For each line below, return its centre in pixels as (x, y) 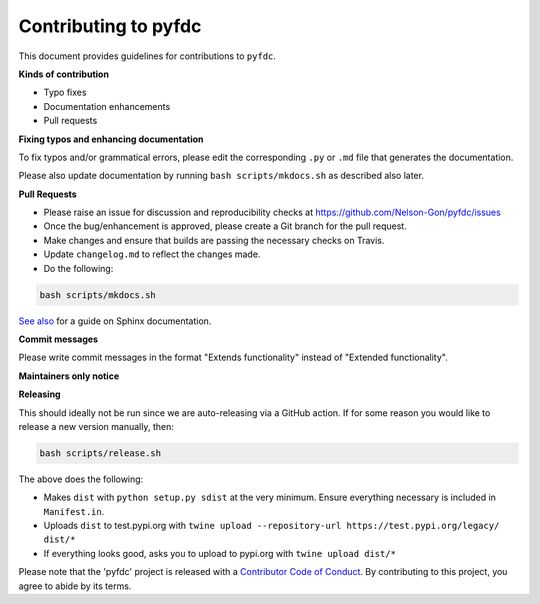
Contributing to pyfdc (110, 26)
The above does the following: (81, 479)
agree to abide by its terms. (75, 586)
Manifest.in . (74, 511)
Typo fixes (65, 92)
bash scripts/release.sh (100, 453)
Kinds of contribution (64, 74)
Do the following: (78, 268)
